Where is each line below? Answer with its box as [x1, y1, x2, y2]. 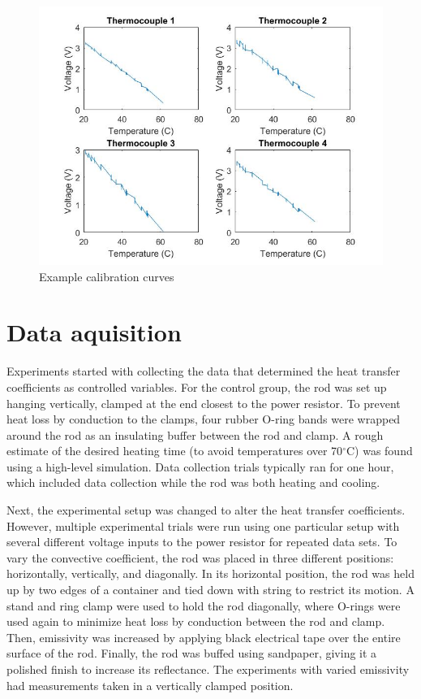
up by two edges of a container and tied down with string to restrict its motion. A [6, 581, 415, 598]
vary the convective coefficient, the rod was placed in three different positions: [6, 549, 394, 566]
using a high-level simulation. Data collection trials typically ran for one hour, [6, 458, 394, 475]
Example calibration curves [39, 267, 174, 284]
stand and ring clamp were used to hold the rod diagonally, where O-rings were [6, 597, 401, 614]
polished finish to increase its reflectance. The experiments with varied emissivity [6, 661, 410, 677]
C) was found [346, 442, 413, 459]
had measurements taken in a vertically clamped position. [6, 676, 294, 693]
